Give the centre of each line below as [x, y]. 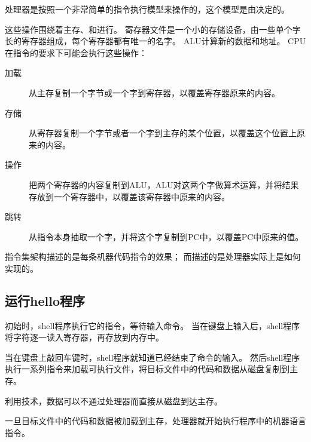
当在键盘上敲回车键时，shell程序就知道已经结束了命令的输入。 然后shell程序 [153, 357]
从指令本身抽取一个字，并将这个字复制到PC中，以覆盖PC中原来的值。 [166, 236]
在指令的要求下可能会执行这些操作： [76, 52]
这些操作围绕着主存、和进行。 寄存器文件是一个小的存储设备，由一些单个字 [153, 29]
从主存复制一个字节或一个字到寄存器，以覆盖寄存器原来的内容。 [154, 92]
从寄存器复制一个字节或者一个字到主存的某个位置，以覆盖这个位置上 [163, 133]
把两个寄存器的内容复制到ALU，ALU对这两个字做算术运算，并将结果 [164, 184]
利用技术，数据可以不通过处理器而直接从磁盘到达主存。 [114, 400]
